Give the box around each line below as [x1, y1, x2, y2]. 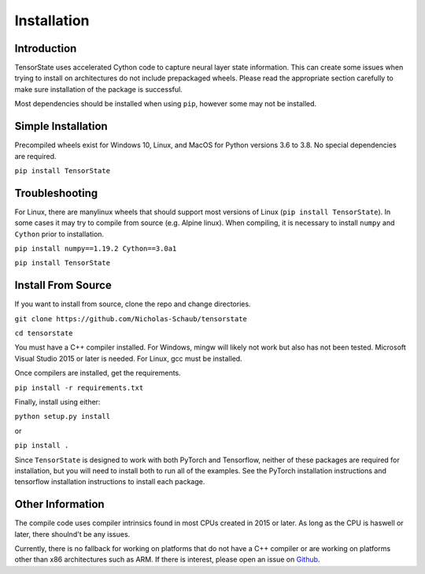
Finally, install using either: [14, 398, 101, 407]
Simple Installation [14, 120, 108, 133]
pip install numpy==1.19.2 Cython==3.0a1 [14, 244, 177, 253]
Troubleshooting [14, 186, 98, 200]
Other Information [14, 498, 105, 511]
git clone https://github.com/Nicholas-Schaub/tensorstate [14, 314, 248, 323]
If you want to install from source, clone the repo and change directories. [14, 299, 251, 309]
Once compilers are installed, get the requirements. [14, 368, 181, 378]
